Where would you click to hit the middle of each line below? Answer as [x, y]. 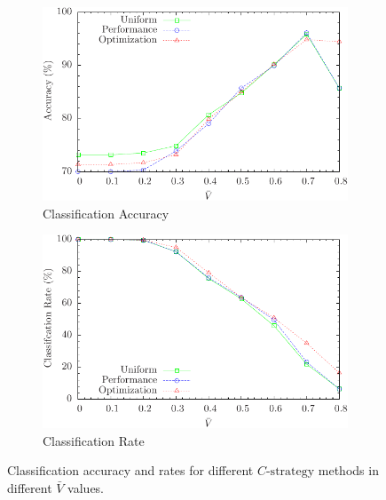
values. [86, 487]
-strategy [290, 472]
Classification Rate [94, 440]
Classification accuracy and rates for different [130, 470]
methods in [348, 470]
